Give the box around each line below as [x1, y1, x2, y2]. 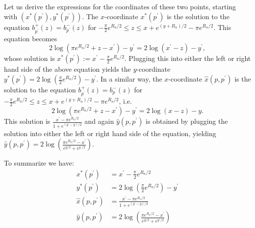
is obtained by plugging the [146, 116, 228, 126]
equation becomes [4, 33, 57, 43]
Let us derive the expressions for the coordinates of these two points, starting [4, 1, 236, 11]
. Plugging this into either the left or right [124, 53, 251, 63]
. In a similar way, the [96, 74, 162, 84]
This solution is [4, 116, 51, 126]
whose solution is [4, 53, 55, 63]
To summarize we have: [4, 158, 74, 168]
